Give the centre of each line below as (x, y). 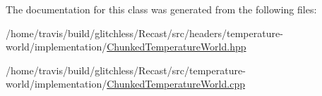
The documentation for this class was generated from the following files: (161, 9)
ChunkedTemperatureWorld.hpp (177, 47)
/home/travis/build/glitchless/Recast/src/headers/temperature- (144, 33)
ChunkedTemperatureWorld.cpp (176, 84)
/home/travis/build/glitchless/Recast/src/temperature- (126, 70)
